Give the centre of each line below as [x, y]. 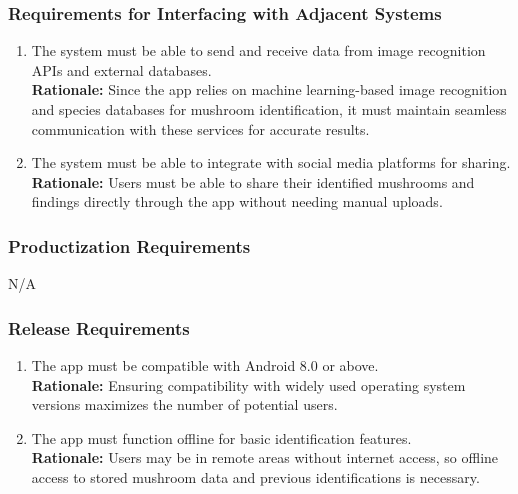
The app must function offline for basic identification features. [221, 437]
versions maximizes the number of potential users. [184, 404]
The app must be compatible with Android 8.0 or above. [205, 365]
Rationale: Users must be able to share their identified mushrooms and [253, 181]
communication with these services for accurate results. [200, 128]
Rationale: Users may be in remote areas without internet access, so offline [265, 457]
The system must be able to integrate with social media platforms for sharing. [271, 162]
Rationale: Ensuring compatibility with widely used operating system [248, 384]
